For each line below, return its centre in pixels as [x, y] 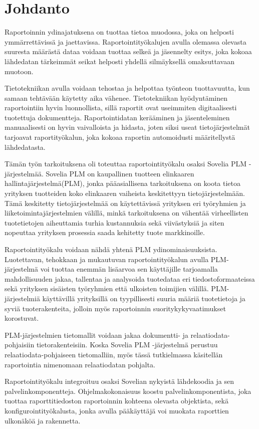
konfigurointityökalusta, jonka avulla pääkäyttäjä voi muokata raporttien [117, 410]
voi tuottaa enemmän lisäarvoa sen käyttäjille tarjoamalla [129, 269]
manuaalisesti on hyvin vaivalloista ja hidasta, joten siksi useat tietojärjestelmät [127, 127]
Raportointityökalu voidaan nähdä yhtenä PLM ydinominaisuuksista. [111, 249]
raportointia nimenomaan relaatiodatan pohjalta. [80, 364]
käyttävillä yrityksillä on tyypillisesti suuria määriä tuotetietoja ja [144, 298]
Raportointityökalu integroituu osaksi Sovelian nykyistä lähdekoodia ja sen [119, 381]
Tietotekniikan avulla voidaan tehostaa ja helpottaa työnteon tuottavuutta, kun [127, 88]
